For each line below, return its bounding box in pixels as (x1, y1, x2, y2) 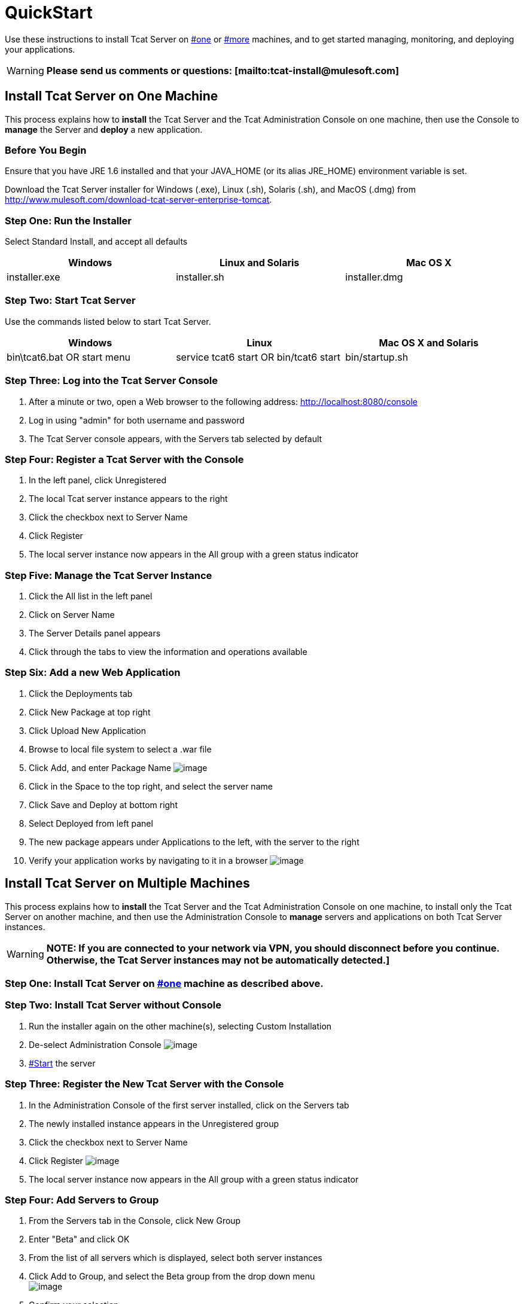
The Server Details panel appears (29, 628, 161, 639)
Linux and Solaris (220, 257, 300, 269)
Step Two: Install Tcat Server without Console (5, 999, 221, 1011)
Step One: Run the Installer (5, 214, 132, 227)
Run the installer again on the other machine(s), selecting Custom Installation (29, 1020, 332, 1031)
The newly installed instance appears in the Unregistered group (29, 1118, 279, 1129)
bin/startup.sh (345, 351, 409, 363)
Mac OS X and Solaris (379, 336, 479, 349)
